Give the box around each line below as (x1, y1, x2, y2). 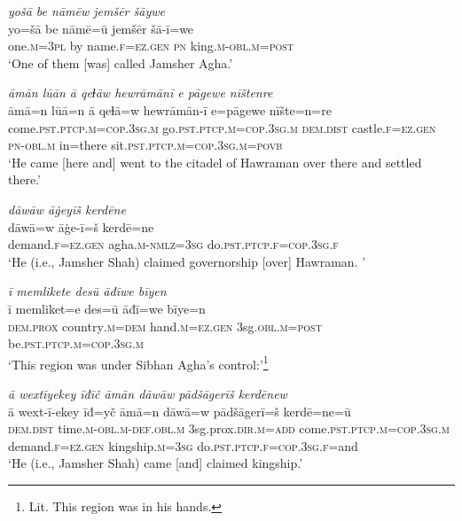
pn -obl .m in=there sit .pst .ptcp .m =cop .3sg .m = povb (8, 136, 283, 154)
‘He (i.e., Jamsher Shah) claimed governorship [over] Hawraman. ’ (8, 252, 366, 270)
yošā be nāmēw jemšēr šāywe (8, 2, 165, 19)
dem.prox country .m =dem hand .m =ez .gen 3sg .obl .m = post (8, 316, 322, 335)
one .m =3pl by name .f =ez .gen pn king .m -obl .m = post (8, 36, 294, 55)
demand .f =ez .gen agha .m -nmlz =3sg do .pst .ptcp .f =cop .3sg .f (8, 235, 339, 253)
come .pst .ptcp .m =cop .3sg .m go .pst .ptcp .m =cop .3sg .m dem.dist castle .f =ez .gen (8, 118, 436, 136)
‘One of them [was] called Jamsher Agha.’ (8, 53, 233, 72)
